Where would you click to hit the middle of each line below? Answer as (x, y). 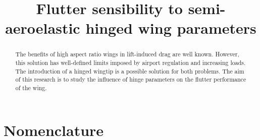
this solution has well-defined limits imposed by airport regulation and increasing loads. (131, 63)
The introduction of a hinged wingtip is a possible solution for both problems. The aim (130, 71)
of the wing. (31, 87)
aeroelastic (43, 28)
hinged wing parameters (171, 28)
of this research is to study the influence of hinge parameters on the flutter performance (131, 79)
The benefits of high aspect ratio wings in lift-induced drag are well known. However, (127, 54)
